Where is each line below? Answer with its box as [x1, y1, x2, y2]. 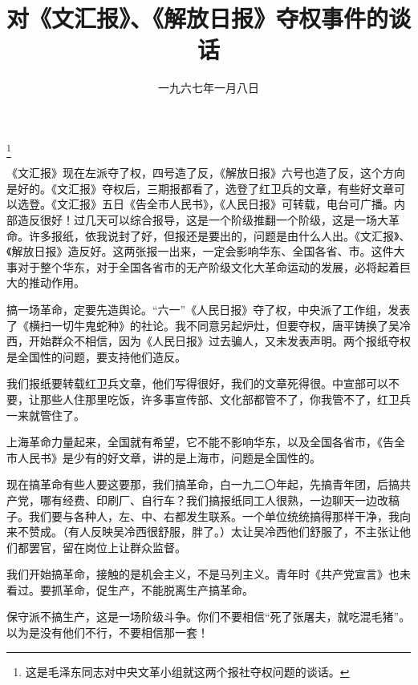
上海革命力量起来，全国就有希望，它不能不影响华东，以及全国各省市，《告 [6, 433, 394, 450]
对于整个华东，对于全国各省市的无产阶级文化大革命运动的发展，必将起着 [17, 258, 400, 275]
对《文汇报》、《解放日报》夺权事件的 [6, 2, 389, 34]
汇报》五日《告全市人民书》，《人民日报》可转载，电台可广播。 [67, 195, 394, 212]
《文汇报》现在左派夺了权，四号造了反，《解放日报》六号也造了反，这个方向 [6, 164, 405, 181]
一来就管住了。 [6, 406, 85, 423]
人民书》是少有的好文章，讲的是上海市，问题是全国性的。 [17, 449, 321, 465]
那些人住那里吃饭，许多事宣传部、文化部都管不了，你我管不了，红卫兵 [39, 390, 411, 407]
